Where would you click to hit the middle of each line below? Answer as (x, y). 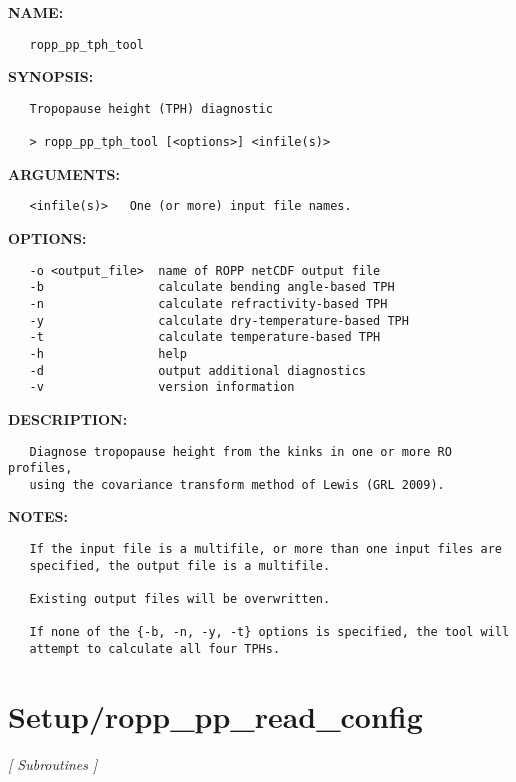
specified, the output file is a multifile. (180, 565)
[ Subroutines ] (53, 763)
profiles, (40, 468)
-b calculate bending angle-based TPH (212, 287)
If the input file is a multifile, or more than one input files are (265, 549)
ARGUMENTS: (64, 173)
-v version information (162, 387)
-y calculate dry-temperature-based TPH (219, 320)
